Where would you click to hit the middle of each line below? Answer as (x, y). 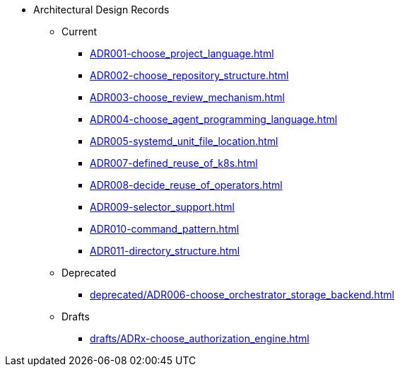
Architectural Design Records (101, 10)
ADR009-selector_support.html (162, 207)
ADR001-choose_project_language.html (182, 53)
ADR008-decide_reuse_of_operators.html (186, 185)
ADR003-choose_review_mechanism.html (187, 97)
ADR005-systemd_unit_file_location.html (184, 141)
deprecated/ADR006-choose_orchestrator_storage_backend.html (242, 295)
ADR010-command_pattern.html (165, 229)
